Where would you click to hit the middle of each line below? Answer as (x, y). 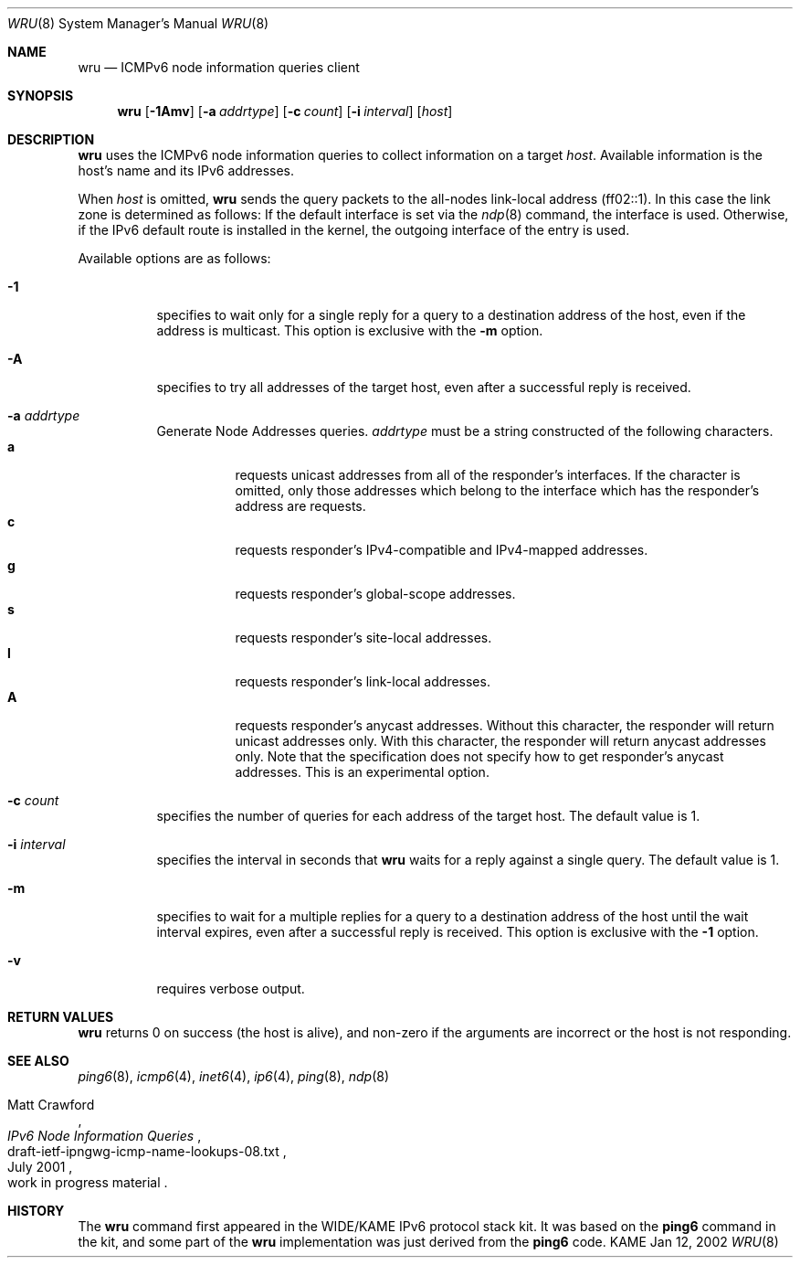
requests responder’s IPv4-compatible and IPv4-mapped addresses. (442, 550)
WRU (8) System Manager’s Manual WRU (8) (138, 23)
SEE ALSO (38, 1061)
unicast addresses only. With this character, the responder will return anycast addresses (500, 741)
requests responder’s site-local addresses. (363, 638)
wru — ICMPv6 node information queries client (219, 67)
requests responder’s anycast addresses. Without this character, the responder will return (505, 725)
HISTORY (36, 1211)
